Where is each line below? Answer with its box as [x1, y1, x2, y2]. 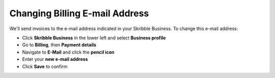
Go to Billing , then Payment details [22, 42, 97, 48]
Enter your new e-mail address [22, 56, 88, 62]
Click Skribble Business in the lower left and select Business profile [22, 35, 166, 41]
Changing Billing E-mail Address [9, 8, 149, 19]
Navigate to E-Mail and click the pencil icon [22, 49, 115, 55]
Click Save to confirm [22, 63, 68, 69]
